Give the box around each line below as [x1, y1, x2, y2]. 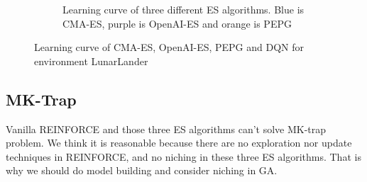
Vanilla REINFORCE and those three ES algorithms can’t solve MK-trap [6, 121, 327, 136]
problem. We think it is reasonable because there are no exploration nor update [6, 135, 352, 150]
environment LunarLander [34, 53, 148, 68]
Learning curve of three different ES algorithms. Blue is [62, 2, 305, 16]
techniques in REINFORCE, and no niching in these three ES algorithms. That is [6, 149, 361, 164]
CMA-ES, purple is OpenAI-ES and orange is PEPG [62, 16, 292, 30]
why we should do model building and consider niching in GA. [6, 163, 278, 178]
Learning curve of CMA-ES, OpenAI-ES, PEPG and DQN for [34, 40, 305, 55]
